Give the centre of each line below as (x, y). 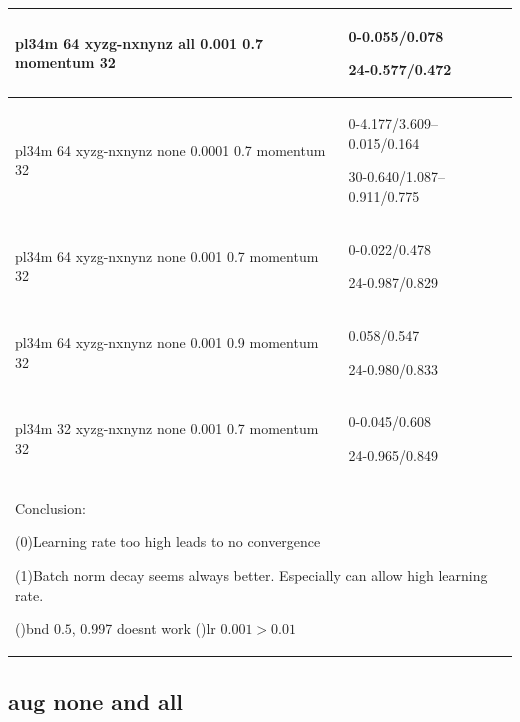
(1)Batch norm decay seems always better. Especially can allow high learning (251, 575)
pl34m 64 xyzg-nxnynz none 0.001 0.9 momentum (167, 342)
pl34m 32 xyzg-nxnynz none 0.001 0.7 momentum (167, 428)
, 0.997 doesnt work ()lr (143, 628)
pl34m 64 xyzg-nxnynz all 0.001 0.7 (139, 42)
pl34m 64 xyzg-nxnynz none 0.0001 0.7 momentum (170, 149)
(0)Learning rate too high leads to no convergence (168, 541)
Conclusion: (50, 507)
